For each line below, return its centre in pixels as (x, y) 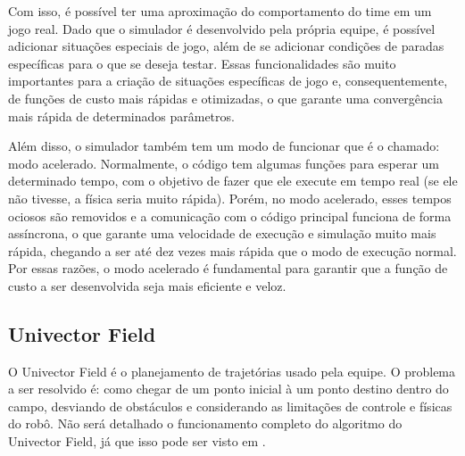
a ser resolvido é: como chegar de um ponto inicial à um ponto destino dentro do (228, 389)
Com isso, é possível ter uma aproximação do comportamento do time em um (220, 11)
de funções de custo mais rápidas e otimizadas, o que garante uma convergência (225, 98)
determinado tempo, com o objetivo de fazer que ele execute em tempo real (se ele (233, 181)
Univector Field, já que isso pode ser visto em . (137, 441)
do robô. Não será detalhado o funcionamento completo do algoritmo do (205, 423)
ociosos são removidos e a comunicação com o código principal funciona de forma (230, 216)
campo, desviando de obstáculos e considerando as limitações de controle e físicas (230, 406)
